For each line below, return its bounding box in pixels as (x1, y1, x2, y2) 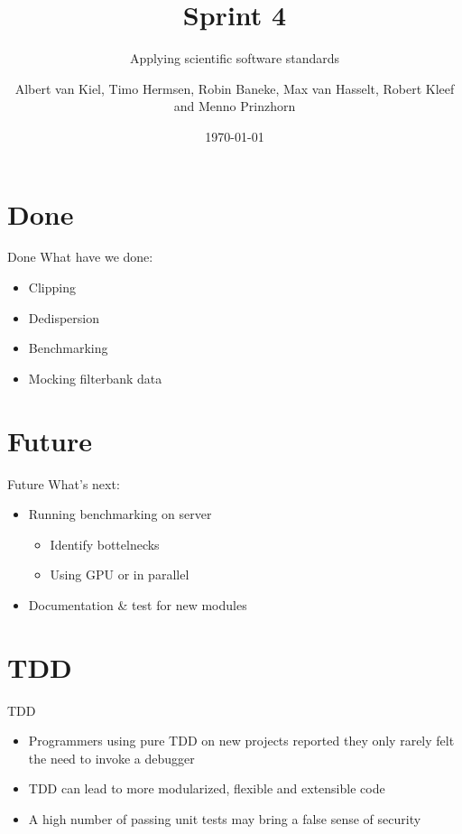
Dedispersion (28, 308, 99, 327)
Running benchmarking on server (28, 505, 212, 524)
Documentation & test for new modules (28, 595, 247, 614)
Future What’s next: (7, 474, 120, 493)
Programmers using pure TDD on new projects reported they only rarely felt (28, 731, 455, 750)
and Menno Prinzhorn (173, 97, 296, 116)
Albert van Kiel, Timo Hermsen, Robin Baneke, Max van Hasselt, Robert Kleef (14, 79, 455, 97)
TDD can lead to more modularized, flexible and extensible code (28, 779, 385, 798)
